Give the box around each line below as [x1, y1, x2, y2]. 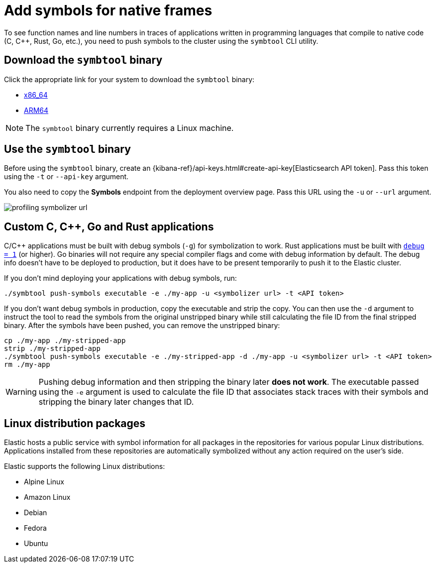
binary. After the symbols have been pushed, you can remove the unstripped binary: [4, 321, 280, 330]
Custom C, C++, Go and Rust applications [4, 220, 214, 233]
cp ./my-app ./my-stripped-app [4, 337, 126, 345]
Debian [24, 508, 47, 517]
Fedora [24, 524, 47, 533]
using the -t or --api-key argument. [4, 172, 129, 181]
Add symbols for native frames [4, 2, 213, 19]
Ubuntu [24, 539, 48, 548]
